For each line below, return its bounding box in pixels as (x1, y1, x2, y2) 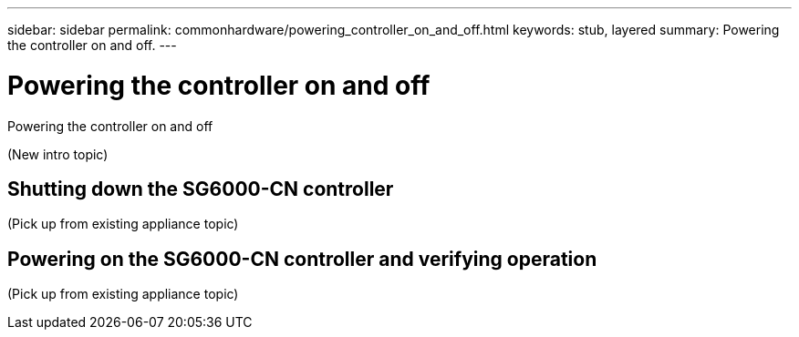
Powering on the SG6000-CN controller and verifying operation (7, 247, 597, 271)
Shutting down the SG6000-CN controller (7, 177, 394, 200)
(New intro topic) (7, 146, 109, 162)
